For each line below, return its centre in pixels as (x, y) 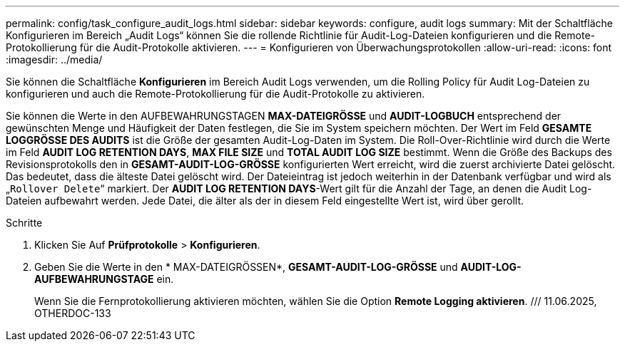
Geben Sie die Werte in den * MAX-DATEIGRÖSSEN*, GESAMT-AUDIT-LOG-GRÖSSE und (246, 267)
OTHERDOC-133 (73, 313)
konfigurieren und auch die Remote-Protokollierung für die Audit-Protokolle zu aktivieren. (215, 94)
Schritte (24, 223)
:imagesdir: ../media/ (54, 59)
